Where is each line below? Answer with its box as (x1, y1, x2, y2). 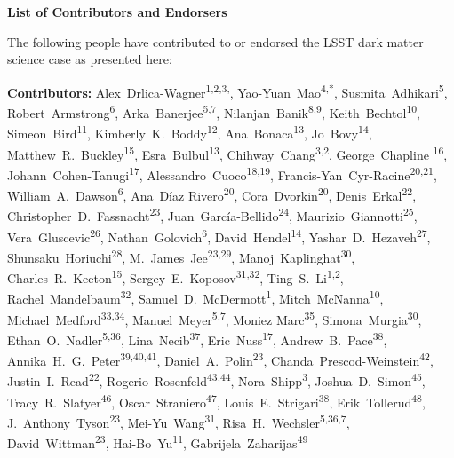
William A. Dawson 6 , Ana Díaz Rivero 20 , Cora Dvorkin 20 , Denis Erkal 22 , (7, 184, 417, 204)
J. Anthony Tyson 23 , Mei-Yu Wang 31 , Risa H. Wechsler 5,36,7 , (7, 410, 350, 431)
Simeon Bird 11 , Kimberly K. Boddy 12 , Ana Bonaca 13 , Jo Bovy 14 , (7, 122, 372, 142)
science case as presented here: (7, 50, 172, 68)
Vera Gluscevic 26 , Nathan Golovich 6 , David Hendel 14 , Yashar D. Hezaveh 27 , (7, 225, 431, 246)
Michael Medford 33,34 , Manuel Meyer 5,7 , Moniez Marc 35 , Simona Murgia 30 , (7, 307, 422, 328)
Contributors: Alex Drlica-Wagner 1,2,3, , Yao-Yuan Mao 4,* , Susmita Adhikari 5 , (7, 80, 448, 101)
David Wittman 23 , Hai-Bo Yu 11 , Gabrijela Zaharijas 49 (7, 431, 308, 452)
